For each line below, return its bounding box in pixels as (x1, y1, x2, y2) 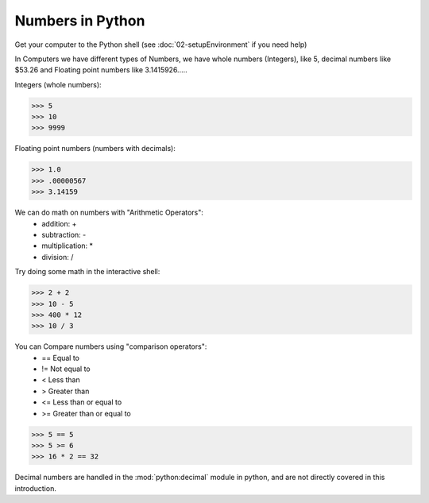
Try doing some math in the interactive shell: (14, 267, 160, 277)
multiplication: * (41, 241, 94, 250)
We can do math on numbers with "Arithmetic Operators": (14, 207, 204, 218)
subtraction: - (41, 230, 87, 239)
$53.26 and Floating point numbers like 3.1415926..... (14, 65, 188, 75)
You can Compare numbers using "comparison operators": (14, 342, 207, 351)
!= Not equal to (41, 364, 91, 373)
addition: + (41, 219, 77, 228)
